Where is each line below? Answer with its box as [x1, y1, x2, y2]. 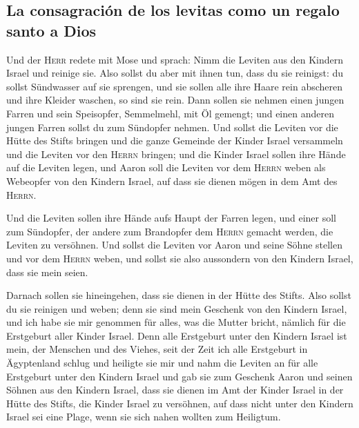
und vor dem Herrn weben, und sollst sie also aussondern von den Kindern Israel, [6, 251, 353, 265]
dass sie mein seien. [6, 264, 88, 279]
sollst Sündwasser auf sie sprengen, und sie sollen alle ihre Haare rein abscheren [6, 79, 343, 93]
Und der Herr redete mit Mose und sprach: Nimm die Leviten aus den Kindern [6, 52, 344, 66]
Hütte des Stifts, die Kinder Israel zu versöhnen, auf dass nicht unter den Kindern [6, 396, 353, 410]
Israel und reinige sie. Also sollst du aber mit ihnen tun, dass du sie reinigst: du [6, 66, 344, 80]
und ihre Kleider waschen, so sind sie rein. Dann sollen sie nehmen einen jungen [6, 93, 345, 107]
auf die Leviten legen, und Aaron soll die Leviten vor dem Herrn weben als [6, 160, 326, 175]
